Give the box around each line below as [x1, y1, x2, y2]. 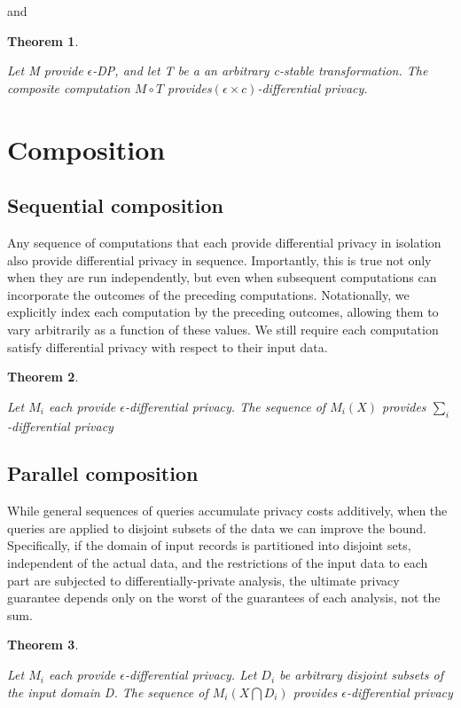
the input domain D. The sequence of [7, 682, 208, 701]
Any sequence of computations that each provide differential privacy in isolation [7, 232, 441, 251]
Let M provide [7, 61, 83, 80]
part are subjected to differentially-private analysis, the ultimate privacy [7, 570, 400, 589]
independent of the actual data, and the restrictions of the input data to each [7, 554, 428, 572]
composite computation [7, 78, 130, 97]
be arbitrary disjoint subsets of [279, 665, 443, 684]
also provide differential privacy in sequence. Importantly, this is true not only [7, 250, 432, 269]
